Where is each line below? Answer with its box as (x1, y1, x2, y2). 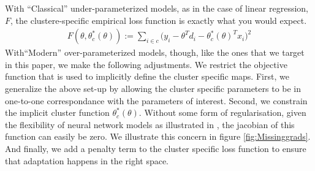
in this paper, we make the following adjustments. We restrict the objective (5, 58, 287, 70)
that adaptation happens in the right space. (5, 154, 169, 167)
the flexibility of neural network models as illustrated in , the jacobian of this (5, 118, 295, 131)
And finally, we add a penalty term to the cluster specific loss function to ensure (5, 142, 306, 154)
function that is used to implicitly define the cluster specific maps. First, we (5, 70, 289, 83)
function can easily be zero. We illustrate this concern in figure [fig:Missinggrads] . (5, 130, 311, 143)
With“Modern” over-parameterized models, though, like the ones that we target (5, 46, 305, 59)
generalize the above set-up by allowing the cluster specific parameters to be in (5, 82, 302, 94)
